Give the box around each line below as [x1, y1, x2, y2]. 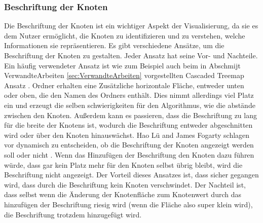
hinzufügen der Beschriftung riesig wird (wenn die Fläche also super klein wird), [4, 199, 253, 209]
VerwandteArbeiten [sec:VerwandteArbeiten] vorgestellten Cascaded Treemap [4, 70, 244, 81]
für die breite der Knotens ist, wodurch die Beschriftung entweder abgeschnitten [4, 120, 253, 130]
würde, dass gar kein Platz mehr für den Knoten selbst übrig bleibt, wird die [4, 159, 243, 170]
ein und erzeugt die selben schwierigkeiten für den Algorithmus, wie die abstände [4, 99, 255, 110]
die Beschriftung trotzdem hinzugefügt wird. [4, 209, 142, 219]
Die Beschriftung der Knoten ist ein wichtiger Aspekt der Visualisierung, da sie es [4, 20, 258, 31]
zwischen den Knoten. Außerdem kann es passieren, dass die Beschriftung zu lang [4, 109, 257, 120]
